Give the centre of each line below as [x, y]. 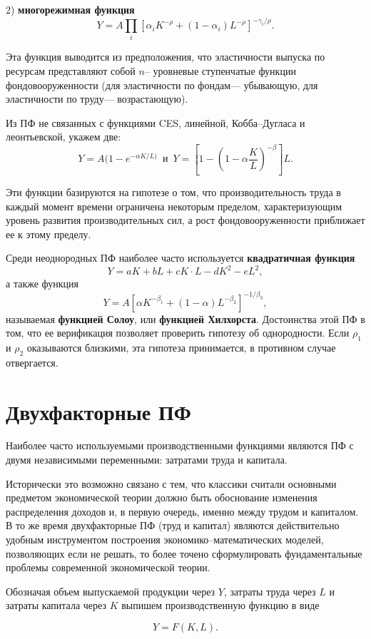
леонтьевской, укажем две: [63, 137]
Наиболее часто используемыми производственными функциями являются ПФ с [180, 445]
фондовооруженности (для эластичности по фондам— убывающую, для [162, 85]
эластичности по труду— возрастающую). [97, 99]
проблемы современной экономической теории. [108, 567]
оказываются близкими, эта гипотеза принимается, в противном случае [181, 347]
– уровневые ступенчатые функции [220, 71]
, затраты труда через [270, 591]
